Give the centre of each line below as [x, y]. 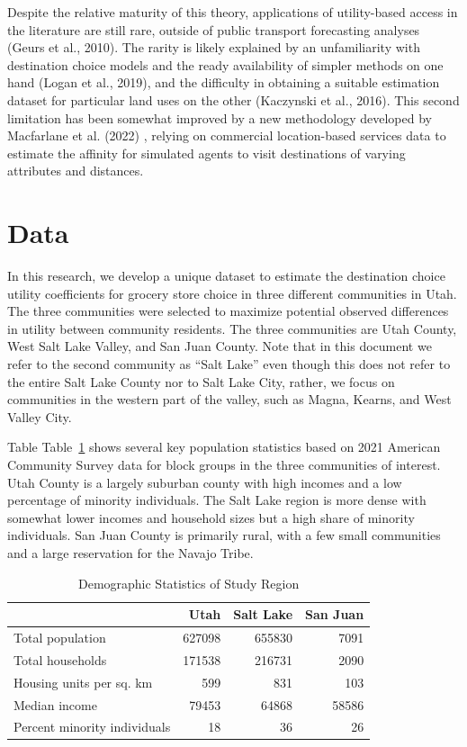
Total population [60, 637]
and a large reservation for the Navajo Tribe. [130, 552]
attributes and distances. [76, 171]
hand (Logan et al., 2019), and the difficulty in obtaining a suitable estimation [224, 82]
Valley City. [40, 416]
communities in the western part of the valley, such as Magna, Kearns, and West [229, 399]
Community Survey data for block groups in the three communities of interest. [224, 464]
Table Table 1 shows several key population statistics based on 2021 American [224, 447]
